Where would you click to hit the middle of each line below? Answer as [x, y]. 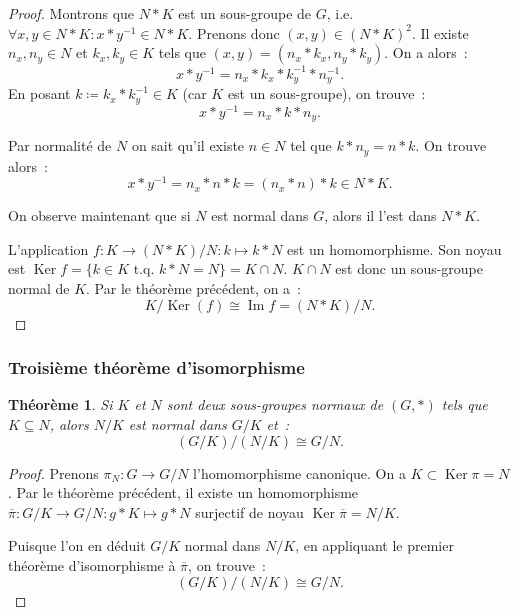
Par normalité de [60, 145]
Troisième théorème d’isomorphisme [156, 367]
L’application [48, 248]
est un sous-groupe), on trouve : [326, 93]
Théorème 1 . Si [60, 404]
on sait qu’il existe [188, 145]
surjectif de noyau [249, 511]
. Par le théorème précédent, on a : [194, 288]
